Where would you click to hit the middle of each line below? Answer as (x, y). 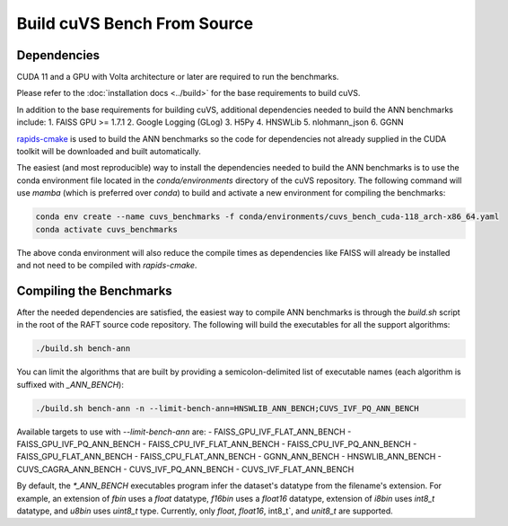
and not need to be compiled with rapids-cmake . (107, 265)
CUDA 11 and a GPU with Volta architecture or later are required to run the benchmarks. (178, 77)
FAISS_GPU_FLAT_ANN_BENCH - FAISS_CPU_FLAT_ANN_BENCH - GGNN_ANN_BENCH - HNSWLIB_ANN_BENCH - (229, 457)
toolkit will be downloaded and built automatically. (109, 152)
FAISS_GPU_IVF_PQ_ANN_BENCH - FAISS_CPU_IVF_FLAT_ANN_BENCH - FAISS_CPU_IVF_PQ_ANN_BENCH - (217, 443)
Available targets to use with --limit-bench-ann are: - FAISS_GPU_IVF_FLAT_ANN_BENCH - (184, 432)
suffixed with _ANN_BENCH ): (70, 384)
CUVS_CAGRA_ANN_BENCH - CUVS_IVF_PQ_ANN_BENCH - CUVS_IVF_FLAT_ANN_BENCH (185, 469)
